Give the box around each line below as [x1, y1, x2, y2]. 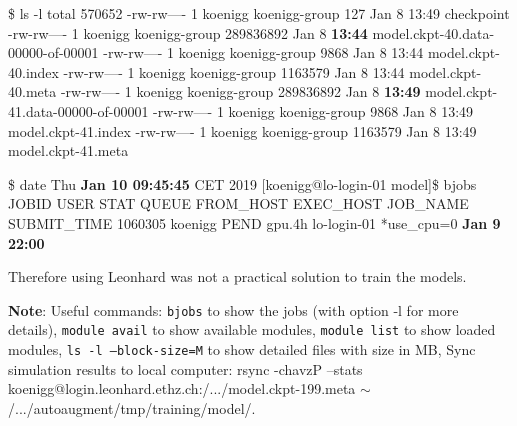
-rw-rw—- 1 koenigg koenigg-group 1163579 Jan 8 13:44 [63, 61, 405, 82]
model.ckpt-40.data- [372, 22, 495, 43]
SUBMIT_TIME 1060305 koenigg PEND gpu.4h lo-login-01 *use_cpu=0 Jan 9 [8, 212, 501, 233]
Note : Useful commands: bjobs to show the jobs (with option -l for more [8, 299, 459, 320]
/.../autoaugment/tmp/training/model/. [8, 397, 256, 418]
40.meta [8, 81, 57, 102]
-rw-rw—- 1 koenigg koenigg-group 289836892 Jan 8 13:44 [8, 22, 368, 43]
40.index [8, 61, 59, 82]
